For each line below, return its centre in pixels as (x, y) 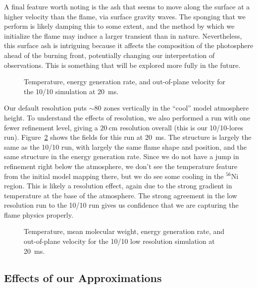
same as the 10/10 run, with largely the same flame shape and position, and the (126, 146)
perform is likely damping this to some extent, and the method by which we (119, 26)
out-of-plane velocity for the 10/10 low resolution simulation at (119, 241)
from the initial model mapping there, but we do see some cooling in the (114, 176)
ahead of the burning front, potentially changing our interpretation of (109, 55)
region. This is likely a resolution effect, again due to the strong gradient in (118, 186)
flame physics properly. (39, 214)
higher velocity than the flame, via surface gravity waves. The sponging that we (125, 16)
